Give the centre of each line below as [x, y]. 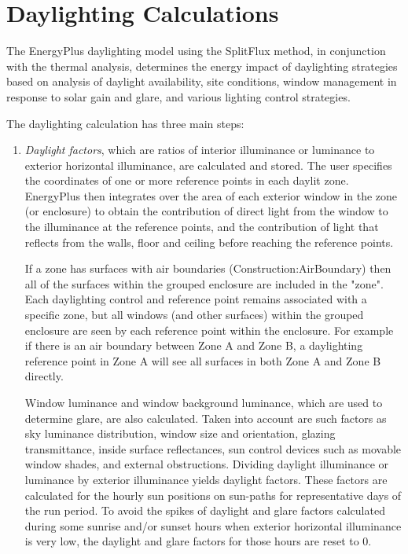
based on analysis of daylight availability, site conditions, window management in [202, 81]
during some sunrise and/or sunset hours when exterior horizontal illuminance [213, 525]
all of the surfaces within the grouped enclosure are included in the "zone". [204, 283]
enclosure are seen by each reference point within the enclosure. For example [209, 330]
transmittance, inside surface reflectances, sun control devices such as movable [213, 448]
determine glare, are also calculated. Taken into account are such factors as [206, 418]
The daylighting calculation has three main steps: [125, 123]
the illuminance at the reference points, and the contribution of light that [202, 227]
